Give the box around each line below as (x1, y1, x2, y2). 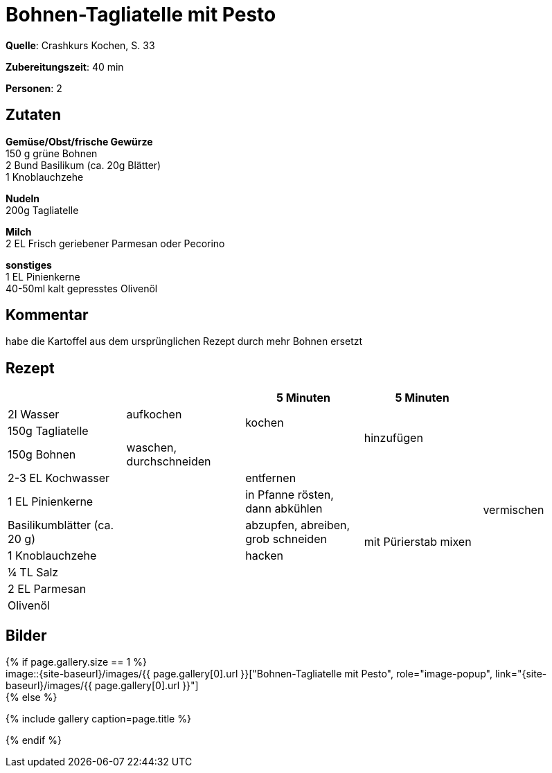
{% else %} (6, 691, 57, 704)
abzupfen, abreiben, (245, 518, 350, 533)
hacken (245, 549, 283, 563)
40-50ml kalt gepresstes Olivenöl (6, 282, 158, 294)
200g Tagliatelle (6, 204, 79, 216)
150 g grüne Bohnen (6, 147, 98, 159)
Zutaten (6, 106, 62, 124)
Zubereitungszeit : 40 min (6, 60, 124, 73)
